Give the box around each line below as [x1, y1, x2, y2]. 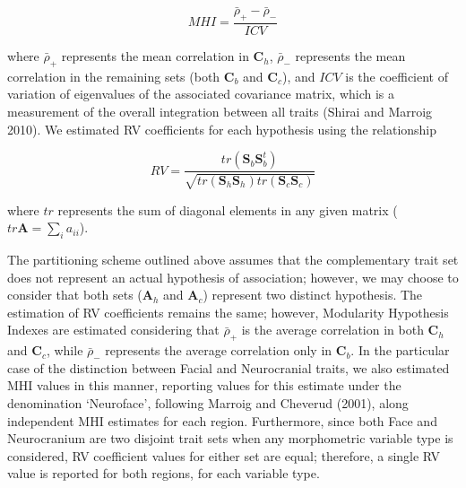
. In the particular [350, 341, 450, 360]
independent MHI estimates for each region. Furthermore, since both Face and [7, 411, 437, 430]
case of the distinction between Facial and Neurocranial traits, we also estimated [7, 358, 450, 377]
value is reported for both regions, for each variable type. [7, 464, 320, 483]
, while [46, 341, 83, 360]
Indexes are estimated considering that [7, 320, 220, 339]
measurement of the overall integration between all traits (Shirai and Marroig [7, 102, 433, 121]
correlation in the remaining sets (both [7, 66, 220, 85]
